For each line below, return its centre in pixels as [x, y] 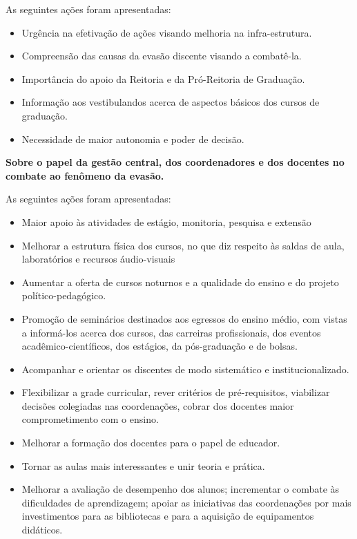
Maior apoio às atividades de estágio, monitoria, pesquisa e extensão [166, 221]
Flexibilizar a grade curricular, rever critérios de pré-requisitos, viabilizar [176, 392]
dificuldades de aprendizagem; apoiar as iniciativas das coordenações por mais [186, 502]
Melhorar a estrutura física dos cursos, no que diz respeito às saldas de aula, [183, 245]
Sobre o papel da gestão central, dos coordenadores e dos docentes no [175, 162]
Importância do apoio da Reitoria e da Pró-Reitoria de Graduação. [163, 78]
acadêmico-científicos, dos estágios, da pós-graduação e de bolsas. [160, 346]
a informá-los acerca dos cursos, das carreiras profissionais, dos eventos [171, 332]
